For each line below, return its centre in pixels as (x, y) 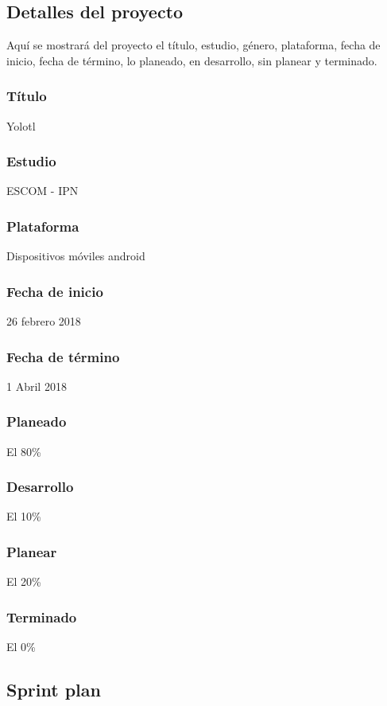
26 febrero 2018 (44, 321)
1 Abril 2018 (37, 386)
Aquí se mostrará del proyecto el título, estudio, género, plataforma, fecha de (193, 45)
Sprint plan (54, 690)
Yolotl (21, 125)
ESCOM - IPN (43, 191)
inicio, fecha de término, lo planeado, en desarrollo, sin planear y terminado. (192, 60)
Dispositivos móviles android (76, 256)
